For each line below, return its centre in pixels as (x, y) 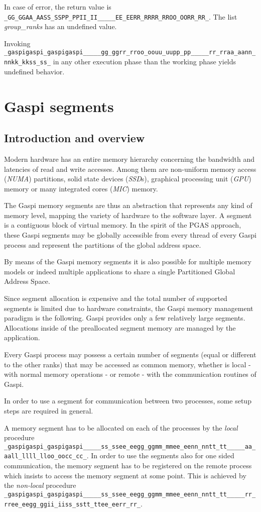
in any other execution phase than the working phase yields (145, 62)
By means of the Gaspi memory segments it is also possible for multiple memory (128, 262)
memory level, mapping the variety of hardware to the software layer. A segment (128, 215)
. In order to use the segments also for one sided (160, 455)
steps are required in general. (49, 410)
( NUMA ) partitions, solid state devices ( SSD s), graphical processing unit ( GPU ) (128, 179)
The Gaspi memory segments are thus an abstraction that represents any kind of (128, 205)
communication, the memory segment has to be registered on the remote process (128, 466)
